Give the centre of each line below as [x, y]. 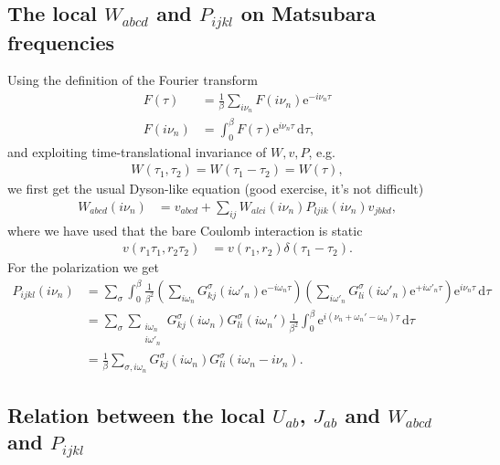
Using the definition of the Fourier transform [133, 80]
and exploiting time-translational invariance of [137, 151]
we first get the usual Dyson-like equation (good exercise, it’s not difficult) [216, 189]
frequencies [61, 42]
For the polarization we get [83, 267]
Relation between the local [137, 415]
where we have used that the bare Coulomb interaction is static [185, 230]
